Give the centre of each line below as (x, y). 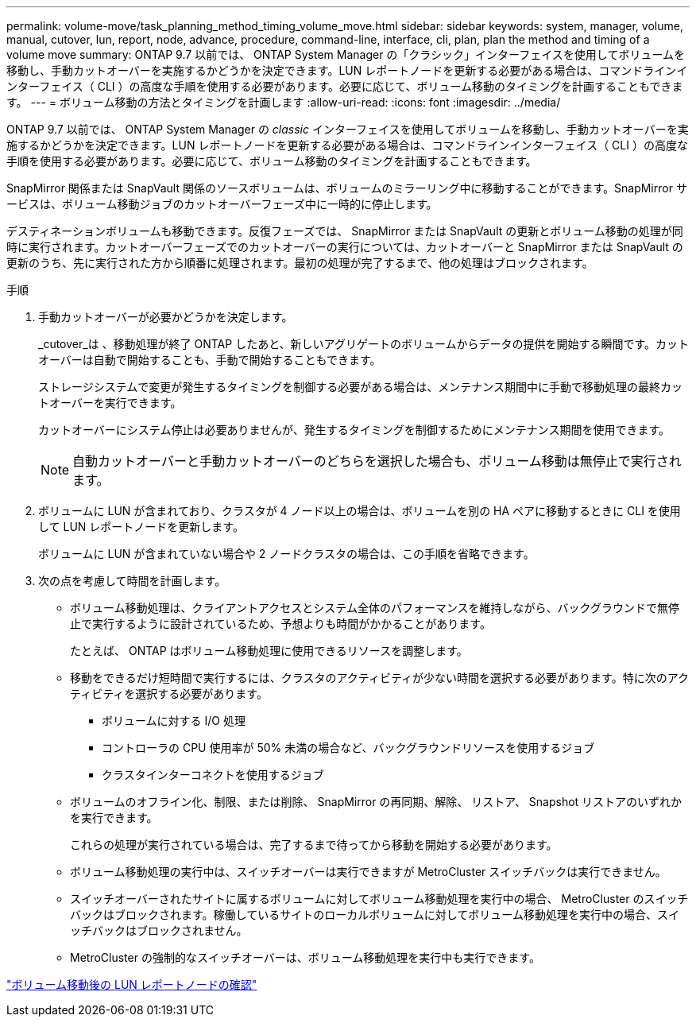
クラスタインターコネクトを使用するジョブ (213, 775)
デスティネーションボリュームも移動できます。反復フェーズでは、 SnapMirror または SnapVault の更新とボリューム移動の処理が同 (345, 231)
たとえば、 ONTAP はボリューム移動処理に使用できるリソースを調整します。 (269, 651)
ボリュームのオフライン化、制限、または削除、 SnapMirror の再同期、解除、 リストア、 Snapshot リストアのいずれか (376, 802)
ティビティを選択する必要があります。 (169, 694)
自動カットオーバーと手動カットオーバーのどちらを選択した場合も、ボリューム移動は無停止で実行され (377, 461)
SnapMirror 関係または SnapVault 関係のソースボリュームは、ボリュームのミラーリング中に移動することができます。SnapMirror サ (347, 188)
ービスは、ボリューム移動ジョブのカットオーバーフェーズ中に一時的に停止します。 (222, 204)
